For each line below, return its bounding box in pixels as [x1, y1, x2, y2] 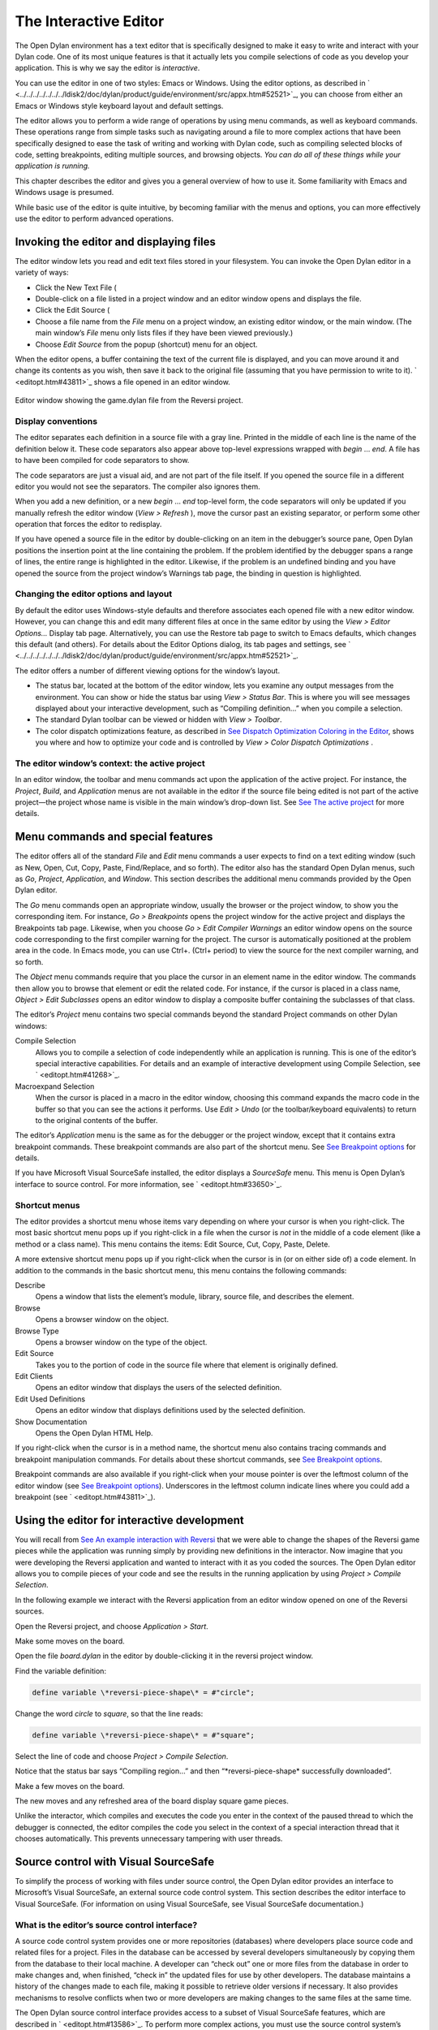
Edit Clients [15, 1371, 54, 1381]
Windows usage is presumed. [15, 188, 114, 197]
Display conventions [15, 415, 97, 426]
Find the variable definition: [15, 1665, 107, 1676]
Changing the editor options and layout [15, 589, 173, 600]
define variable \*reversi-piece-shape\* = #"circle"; [32, 1687, 255, 1697]
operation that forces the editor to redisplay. [15, 520, 162, 529]
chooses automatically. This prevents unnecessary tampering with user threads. [15, 1833, 283, 1843]
